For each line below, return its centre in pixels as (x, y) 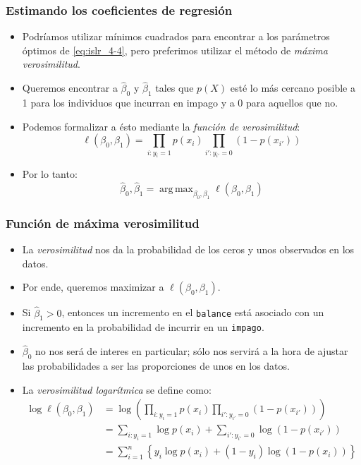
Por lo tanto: (50, 174)
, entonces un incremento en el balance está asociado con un (193, 312)
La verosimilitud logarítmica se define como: (117, 389)
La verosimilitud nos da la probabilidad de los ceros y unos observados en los (188, 249)
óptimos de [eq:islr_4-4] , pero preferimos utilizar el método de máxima (175, 50)
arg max (176, 189)
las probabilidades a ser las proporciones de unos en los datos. (156, 366)
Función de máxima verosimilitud (103, 223)
